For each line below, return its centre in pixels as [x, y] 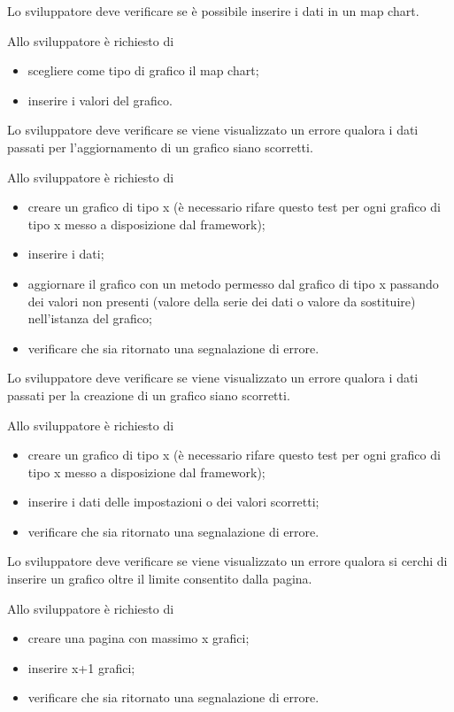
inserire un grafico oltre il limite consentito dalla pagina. [160, 579]
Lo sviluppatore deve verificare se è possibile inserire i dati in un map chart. [213, 11]
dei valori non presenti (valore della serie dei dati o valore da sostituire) [222, 301]
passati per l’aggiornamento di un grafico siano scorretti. [160, 147]
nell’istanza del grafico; [90, 318]
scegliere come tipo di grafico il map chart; [143, 70]
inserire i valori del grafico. [100, 100]
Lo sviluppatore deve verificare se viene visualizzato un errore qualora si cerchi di [227, 561]
